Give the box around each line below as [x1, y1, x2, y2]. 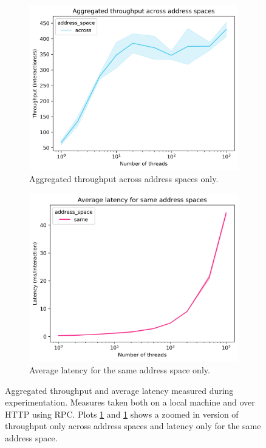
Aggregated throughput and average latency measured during [5, 384, 234, 396]
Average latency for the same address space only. [29, 364, 210, 376]
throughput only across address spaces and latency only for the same [5, 419, 261, 432]
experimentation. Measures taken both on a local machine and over [5, 396, 255, 409]
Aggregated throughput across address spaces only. [29, 172, 219, 185]
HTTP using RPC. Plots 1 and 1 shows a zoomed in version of [5, 407, 239, 420]
